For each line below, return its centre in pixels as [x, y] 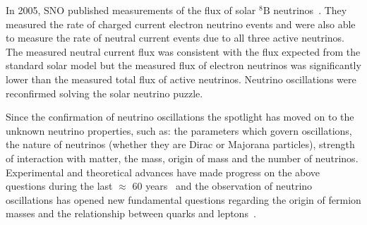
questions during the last [59, 186]
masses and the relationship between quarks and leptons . [131, 213]
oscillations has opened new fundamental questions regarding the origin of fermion [183, 199]
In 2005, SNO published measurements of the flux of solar [131, 10]
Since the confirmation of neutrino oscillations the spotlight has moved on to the [180, 117]
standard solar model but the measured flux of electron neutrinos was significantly [183, 65]
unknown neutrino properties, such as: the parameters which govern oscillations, [179, 130]
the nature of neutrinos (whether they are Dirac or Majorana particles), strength [180, 144]
